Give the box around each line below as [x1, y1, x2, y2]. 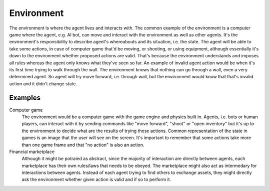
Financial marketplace [9, 149, 55, 155]
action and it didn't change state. [9, 80, 77, 87]
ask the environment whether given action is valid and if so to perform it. [21, 177, 171, 183]
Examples [9, 94, 41, 102]
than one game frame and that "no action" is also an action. [21, 142, 144, 148]
